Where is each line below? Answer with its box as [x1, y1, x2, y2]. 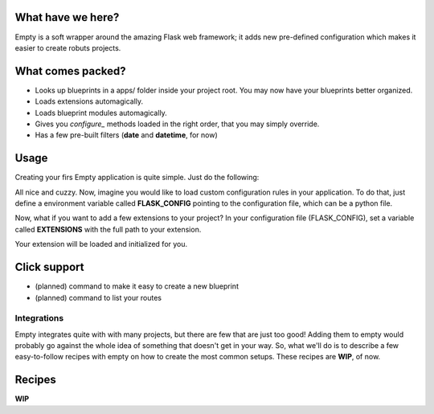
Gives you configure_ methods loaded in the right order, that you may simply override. [35, 119, 320, 129]
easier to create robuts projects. [14, 43, 121, 52]
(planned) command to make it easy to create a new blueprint [35, 281, 239, 291]
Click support [14, 260, 84, 274]
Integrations [14, 313, 64, 324]
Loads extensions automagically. [35, 96, 144, 106]
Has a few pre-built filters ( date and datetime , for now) [35, 130, 219, 140]
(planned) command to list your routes [35, 293, 162, 302]
